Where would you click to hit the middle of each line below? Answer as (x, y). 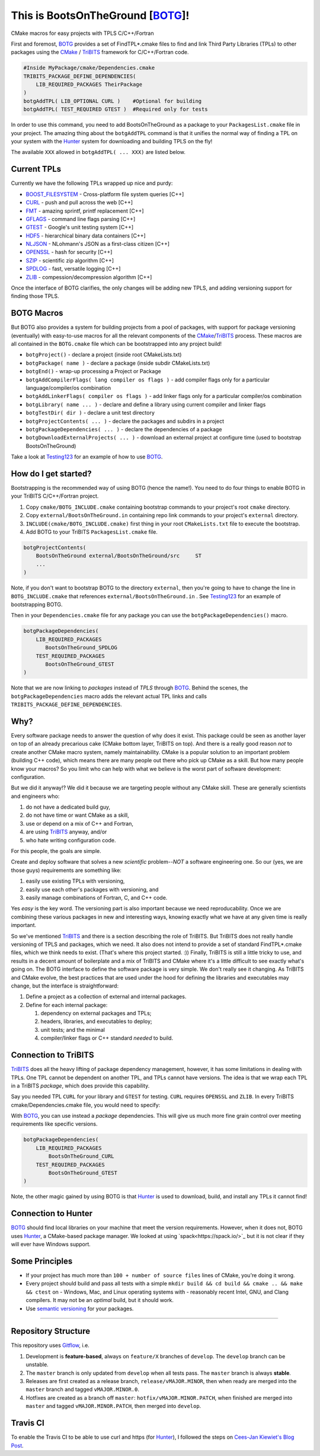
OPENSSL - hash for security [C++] (69, 252)
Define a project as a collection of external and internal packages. (106, 997)
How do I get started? (51, 474)
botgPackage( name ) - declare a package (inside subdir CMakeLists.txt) (118, 363)
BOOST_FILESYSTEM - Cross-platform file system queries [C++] (105, 194)
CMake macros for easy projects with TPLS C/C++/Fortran (82, 33)
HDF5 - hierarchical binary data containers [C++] (86, 235)
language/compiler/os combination (68, 388)
